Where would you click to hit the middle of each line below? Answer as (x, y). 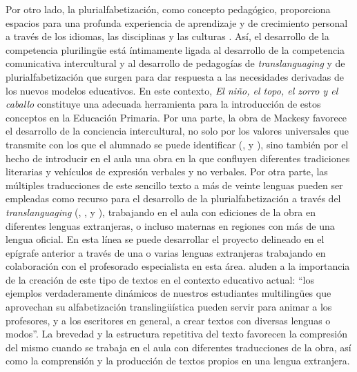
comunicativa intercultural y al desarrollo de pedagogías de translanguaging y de (175, 63)
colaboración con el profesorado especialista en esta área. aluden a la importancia (178, 266)
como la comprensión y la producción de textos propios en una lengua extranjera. (178, 361)
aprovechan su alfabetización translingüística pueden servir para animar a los (169, 307)
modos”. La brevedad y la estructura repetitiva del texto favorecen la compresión (176, 334)
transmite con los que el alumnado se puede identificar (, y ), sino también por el (177, 144)
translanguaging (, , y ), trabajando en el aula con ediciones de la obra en (161, 212)
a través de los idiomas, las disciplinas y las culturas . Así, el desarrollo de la (167, 36)
